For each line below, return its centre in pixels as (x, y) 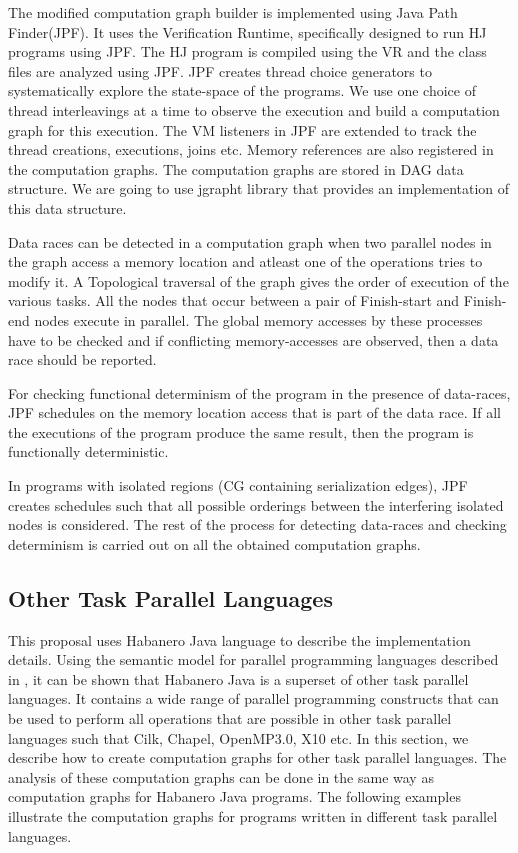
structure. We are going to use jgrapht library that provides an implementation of (259, 188)
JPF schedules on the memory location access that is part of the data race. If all (254, 412)
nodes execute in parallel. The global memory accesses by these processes (258, 319)
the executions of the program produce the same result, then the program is (241, 431)
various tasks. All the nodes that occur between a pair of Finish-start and (234, 300)
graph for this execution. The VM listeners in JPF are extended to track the (242, 129)
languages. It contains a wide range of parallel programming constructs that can (253, 698)
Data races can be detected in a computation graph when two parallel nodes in (250, 241)
